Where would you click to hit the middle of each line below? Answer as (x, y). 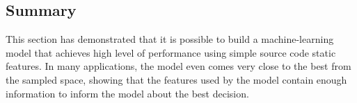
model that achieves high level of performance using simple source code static (171, 52)
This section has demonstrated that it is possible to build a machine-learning (170, 39)
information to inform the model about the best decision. (127, 93)
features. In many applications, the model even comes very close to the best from (178, 66)
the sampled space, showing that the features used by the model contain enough (176, 79)
